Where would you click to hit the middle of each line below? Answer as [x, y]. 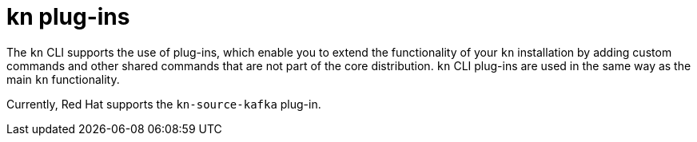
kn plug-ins [68, 17]
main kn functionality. [63, 79]
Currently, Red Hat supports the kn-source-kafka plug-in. [164, 104]
